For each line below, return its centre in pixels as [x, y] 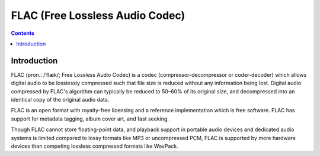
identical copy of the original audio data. [60, 100]
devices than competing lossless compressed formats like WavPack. [95, 146]
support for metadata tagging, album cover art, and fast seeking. [90, 119]
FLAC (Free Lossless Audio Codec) [98, 15]
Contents [23, 33]
